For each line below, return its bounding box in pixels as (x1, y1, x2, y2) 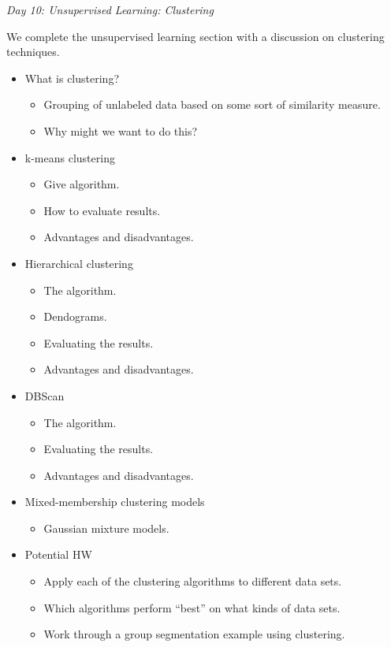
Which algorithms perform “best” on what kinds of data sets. (43, 599, 341, 615)
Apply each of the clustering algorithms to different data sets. (43, 573, 342, 589)
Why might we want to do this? (43, 122, 198, 139)
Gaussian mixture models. (43, 519, 169, 536)
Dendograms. (43, 308, 107, 325)
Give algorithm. (43, 176, 120, 192)
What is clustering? (24, 69, 119, 86)
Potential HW (24, 546, 92, 563)
